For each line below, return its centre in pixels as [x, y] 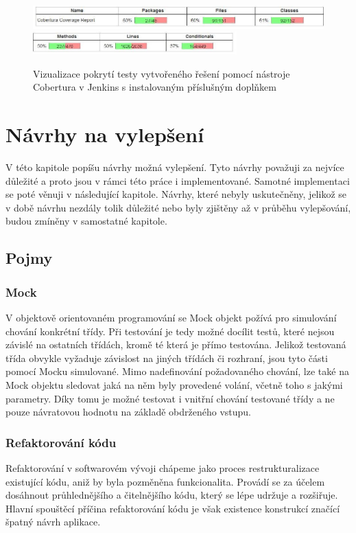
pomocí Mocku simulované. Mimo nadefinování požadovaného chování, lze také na [177, 371]
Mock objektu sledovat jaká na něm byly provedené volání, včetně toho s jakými [174, 384]
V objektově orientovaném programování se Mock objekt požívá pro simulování [171, 317]
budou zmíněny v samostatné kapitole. [86, 221]
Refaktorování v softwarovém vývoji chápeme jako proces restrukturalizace [163, 467]
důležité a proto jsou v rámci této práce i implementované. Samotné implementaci [178, 180]
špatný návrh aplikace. [53, 522]
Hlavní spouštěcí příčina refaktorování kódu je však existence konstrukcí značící [173, 508]
